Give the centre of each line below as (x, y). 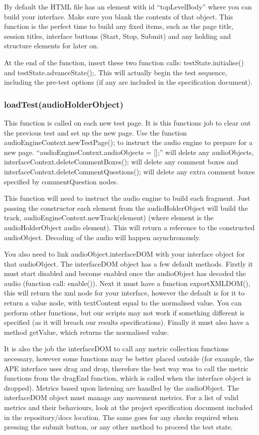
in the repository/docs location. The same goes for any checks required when (121, 417)
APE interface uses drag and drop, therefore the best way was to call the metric (126, 368)
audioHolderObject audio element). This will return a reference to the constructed (129, 227)
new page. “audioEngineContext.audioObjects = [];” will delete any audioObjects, (129, 152)
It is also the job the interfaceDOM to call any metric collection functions (117, 349)
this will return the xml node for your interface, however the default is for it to (125, 293)
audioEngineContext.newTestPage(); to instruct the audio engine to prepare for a (128, 142)
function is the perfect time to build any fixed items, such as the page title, (119, 26)
